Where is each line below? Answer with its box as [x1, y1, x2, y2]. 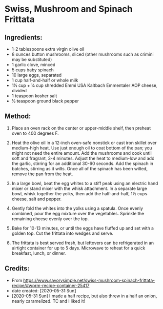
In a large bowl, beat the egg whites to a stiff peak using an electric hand [11, 180, 158, 186]
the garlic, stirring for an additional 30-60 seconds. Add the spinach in [11, 160, 154, 166]
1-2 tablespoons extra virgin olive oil [11, 46, 84, 52]
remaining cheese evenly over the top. [11, 216, 89, 222]
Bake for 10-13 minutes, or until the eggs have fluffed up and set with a [11, 225, 154, 231]
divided [11, 88, 27, 93]
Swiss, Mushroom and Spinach [4, 3, 133, 15]
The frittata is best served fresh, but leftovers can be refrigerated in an [11, 240, 154, 246]
